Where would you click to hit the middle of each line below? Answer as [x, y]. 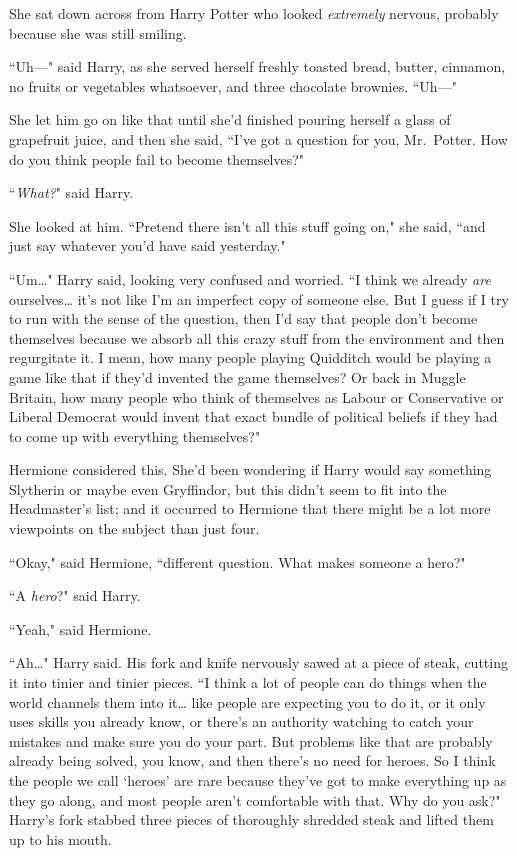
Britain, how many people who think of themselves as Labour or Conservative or [256, 396]
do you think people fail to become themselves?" [157, 158]
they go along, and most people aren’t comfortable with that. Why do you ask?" [255, 799]
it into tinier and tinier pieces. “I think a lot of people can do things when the [248, 682]
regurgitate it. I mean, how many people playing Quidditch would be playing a [250, 357]
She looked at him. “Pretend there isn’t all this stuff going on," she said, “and [247, 225]
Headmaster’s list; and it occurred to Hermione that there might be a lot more [250, 508]
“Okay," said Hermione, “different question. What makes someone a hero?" [237, 561]
